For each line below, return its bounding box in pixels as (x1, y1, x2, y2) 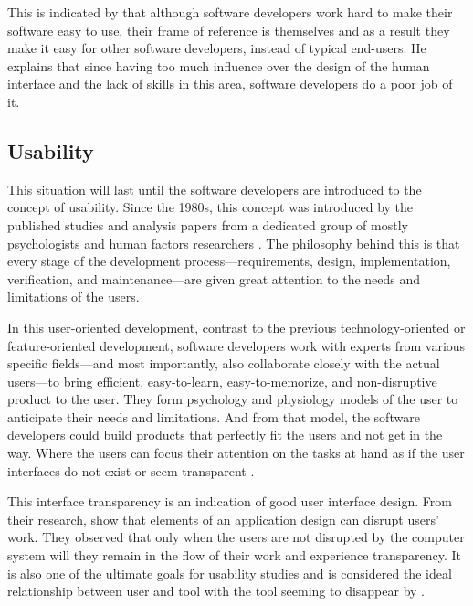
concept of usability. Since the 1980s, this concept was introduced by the (7, 197, 414, 217)
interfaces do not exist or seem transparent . (7, 461, 255, 480)
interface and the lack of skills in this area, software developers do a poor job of (7, 74, 453, 93)
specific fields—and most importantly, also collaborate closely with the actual (7, 354, 440, 373)
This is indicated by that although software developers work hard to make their (7, 3, 453, 21)
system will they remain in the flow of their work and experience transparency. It (7, 546, 462, 565)
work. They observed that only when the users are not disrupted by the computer (7, 527, 465, 547)
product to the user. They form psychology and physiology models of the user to (7, 389, 458, 409)
